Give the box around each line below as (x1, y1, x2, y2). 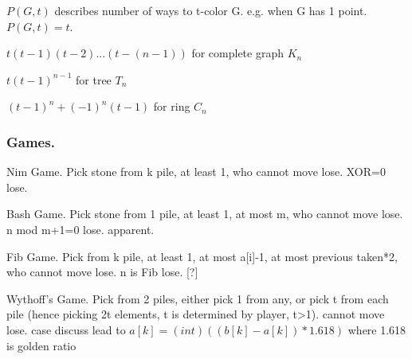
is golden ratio (6, 337, 77, 353)
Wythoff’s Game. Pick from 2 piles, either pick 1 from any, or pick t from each (6, 290, 389, 306)
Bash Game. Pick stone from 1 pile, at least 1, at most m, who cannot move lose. (6, 205, 403, 222)
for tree (76, 71, 112, 88)
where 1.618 (347, 321, 406, 338)
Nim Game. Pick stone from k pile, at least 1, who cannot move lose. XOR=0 (6, 163, 386, 180)
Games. (6, 131, 55, 151)
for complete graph (191, 45, 284, 61)
